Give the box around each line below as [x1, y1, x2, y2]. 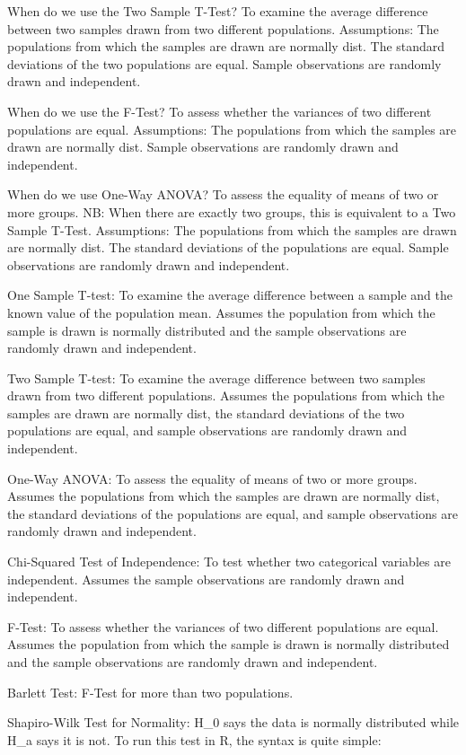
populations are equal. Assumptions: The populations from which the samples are [7, 119, 457, 138]
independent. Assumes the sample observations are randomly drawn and [7, 569, 405, 588]
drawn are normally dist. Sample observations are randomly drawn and [7, 137, 399, 156]
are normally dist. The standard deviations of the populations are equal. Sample [7, 238, 449, 257]
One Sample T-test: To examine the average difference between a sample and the [7, 285, 453, 304]
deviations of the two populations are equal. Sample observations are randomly [7, 54, 442, 73]
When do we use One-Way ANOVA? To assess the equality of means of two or [7, 185, 439, 204]
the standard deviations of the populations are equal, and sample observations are [7, 504, 458, 522]
